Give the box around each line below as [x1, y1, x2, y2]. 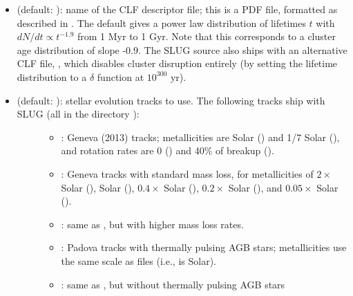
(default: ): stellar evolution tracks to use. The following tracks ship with [17, 93, 325, 107]
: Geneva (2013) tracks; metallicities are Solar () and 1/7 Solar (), [61, 129, 340, 144]
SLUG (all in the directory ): [17, 107, 140, 121]
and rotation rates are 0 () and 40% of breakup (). [61, 143, 274, 158]
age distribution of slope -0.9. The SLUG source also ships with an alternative [17, 42, 347, 57]
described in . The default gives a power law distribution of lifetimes [17, 15, 306, 30]
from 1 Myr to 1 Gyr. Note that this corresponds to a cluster [77, 29, 336, 44]
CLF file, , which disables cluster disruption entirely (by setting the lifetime [17, 56, 338, 71]
